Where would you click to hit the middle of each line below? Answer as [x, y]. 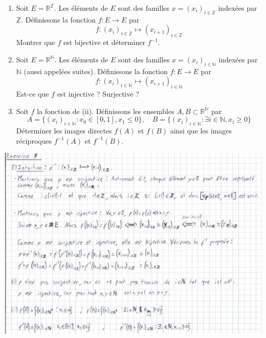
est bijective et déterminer [104, 42]
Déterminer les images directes [64, 130]
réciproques [34, 140]
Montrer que [36, 42]
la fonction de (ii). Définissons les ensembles [106, 111]
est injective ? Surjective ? [98, 93]
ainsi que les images [201, 130]
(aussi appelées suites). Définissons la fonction [96, 71]
